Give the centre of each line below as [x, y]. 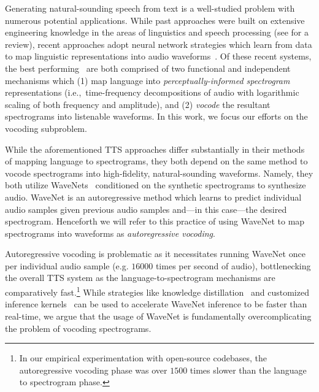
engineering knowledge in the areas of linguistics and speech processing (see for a [157, 32]
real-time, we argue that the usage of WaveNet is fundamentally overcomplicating [158, 316]
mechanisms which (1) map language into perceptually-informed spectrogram [148, 80]
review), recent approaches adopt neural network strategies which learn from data [159, 44]
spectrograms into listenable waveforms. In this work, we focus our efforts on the [156, 116]
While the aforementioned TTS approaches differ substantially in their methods [155, 149]
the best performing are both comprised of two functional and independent [148, 68]
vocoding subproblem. [46, 128]
